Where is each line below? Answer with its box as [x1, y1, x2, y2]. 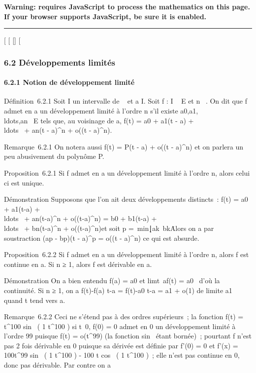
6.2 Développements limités [4, 56, 115, 68]
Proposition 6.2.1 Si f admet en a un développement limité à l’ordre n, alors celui [4, 167, 250, 178]
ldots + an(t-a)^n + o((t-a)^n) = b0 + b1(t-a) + [4, 213, 157, 224]
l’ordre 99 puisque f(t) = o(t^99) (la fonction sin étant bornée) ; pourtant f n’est [4, 331, 252, 341]
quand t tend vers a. [4, 295, 65, 305]
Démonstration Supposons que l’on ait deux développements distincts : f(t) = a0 [4, 194, 248, 204]
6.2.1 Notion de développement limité [4, 77, 135, 87]
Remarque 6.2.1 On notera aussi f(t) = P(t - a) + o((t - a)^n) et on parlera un [4, 141, 244, 151]
